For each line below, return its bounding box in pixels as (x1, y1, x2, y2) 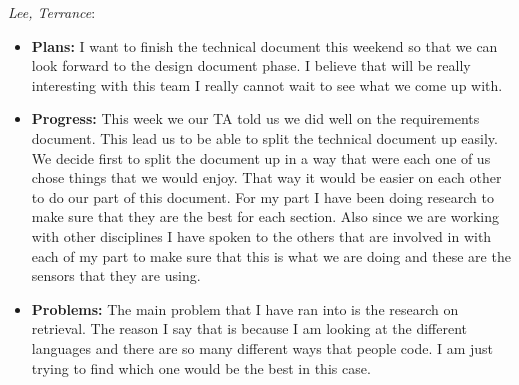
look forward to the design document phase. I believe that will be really (31, 55, 471, 76)
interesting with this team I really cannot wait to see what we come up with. (31, 74, 503, 95)
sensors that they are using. (31, 265, 201, 286)
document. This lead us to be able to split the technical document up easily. (31, 127, 498, 148)
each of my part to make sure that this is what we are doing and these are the (31, 245, 511, 266)
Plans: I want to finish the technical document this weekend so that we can (31, 35, 498, 56)
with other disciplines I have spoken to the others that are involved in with (31, 225, 492, 246)
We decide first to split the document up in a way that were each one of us (31, 147, 491, 168)
